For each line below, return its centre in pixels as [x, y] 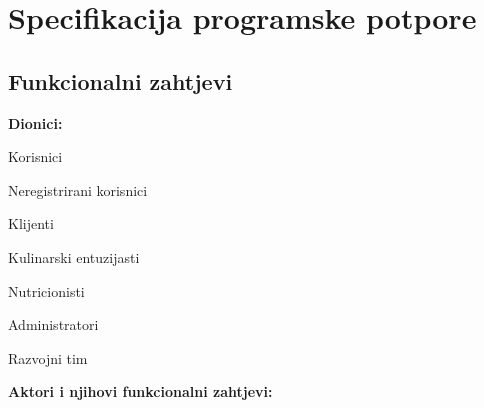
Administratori [53, 324]
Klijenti [31, 223]
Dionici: [35, 122]
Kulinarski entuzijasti [74, 256]
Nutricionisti [46, 290]
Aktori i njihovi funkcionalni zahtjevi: [140, 391]
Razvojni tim [48, 357]
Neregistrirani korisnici [78, 189]
